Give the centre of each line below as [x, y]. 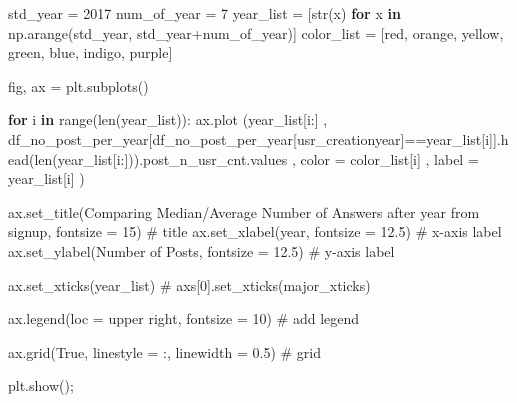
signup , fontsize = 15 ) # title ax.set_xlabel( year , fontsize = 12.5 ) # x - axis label [255, 231]
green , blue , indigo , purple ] [90, 52]
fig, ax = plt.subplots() [78, 85]
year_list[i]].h [467, 138]
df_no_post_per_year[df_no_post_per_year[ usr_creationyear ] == [217, 138]
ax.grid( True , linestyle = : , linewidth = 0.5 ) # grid [165, 351]
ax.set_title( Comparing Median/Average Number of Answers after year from [244, 211]
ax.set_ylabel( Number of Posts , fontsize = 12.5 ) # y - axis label [201, 250]
